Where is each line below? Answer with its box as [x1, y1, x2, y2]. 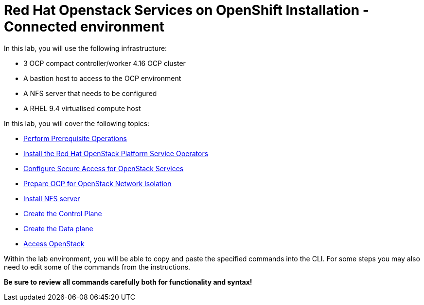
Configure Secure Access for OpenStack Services [23, 164, 184, 173]
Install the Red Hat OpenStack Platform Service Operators [23, 149, 209, 158]
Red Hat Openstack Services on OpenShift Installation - [4, 2, 369, 18]
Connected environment [4, 18, 165, 35]
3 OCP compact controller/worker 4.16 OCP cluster [23, 59, 186, 67]
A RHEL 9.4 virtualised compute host [23, 104, 141, 112]
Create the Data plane [23, 224, 93, 233]
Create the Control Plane [23, 209, 102, 218]
